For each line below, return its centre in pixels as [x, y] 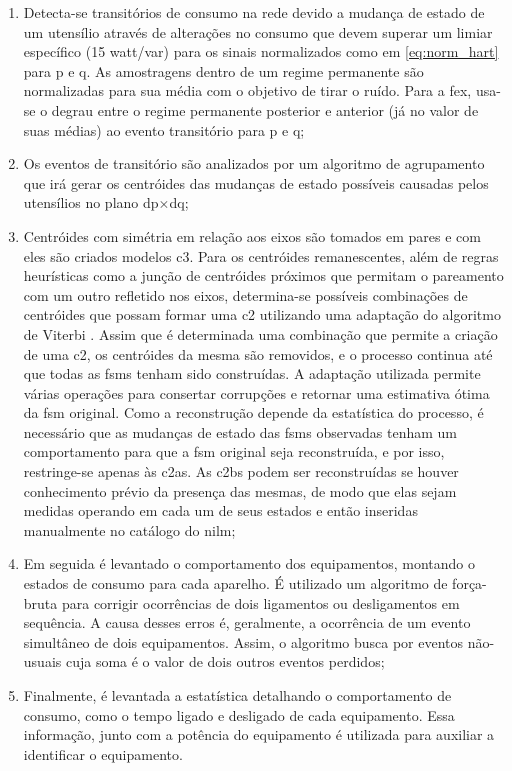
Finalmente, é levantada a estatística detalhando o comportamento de [237, 695]
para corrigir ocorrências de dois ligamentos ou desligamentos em [260, 602]
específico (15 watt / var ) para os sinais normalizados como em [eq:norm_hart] [261, 51]
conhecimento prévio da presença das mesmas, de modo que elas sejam [240, 490]
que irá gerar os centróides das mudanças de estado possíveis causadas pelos [256, 182]
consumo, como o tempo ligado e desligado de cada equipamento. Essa [239, 714]
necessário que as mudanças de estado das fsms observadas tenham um [240, 431]
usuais [42, 661]
